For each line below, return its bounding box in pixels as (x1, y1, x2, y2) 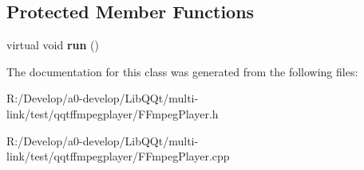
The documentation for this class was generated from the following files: (6, 63, 358, 79)
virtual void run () (6, 37, 99, 53)
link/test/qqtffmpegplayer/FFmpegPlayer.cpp (6, 148, 230, 164)
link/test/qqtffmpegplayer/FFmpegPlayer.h (6, 105, 219, 122)
